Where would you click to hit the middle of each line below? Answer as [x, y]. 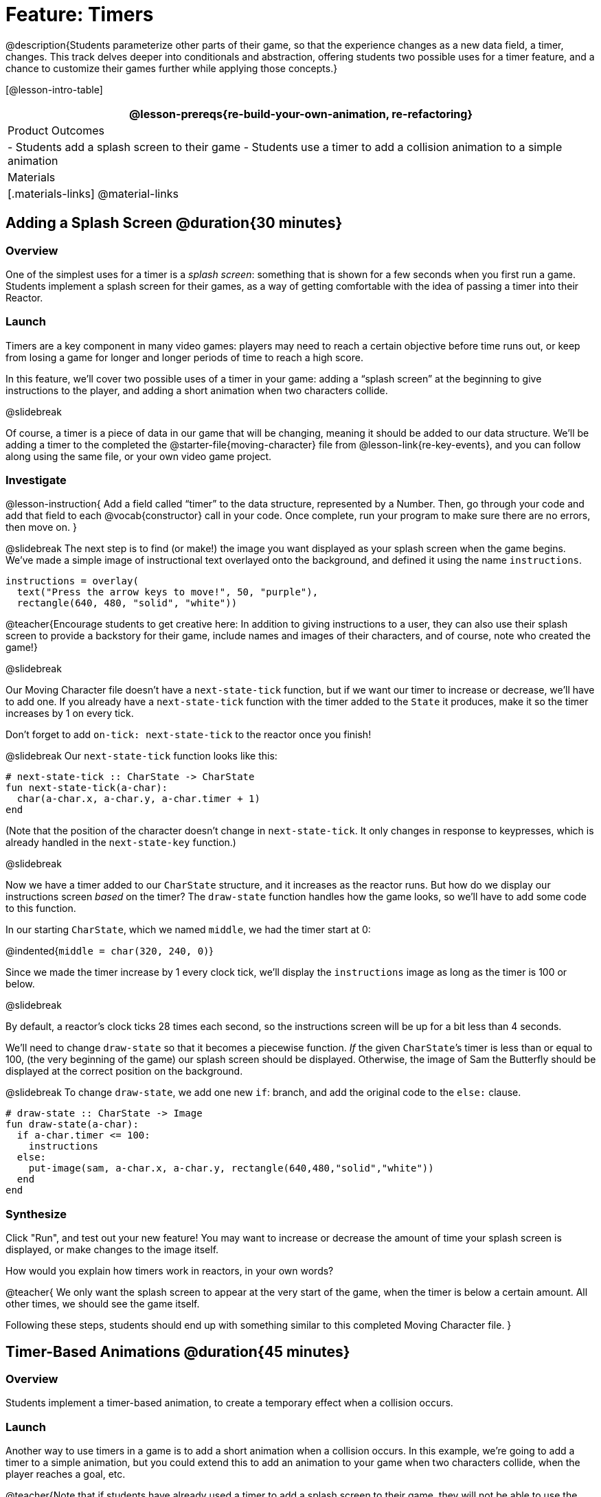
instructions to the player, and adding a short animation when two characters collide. [197, 390]
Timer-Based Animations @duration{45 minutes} [178, 1351]
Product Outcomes [56, 130]
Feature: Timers [80, 14]
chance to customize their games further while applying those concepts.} [172, 68]
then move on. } [41, 527]
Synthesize [36, 1214]
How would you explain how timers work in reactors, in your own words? [170, 1271]
